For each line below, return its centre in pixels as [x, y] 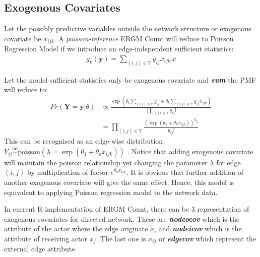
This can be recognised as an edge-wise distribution [84, 141]
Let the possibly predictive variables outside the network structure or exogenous [128, 28]
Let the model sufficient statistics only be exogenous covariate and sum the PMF [130, 79]
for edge [229, 162]
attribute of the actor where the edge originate [76, 229]
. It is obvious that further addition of [185, 172]
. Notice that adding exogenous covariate [190, 151]
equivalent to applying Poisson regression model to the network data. [111, 192]
